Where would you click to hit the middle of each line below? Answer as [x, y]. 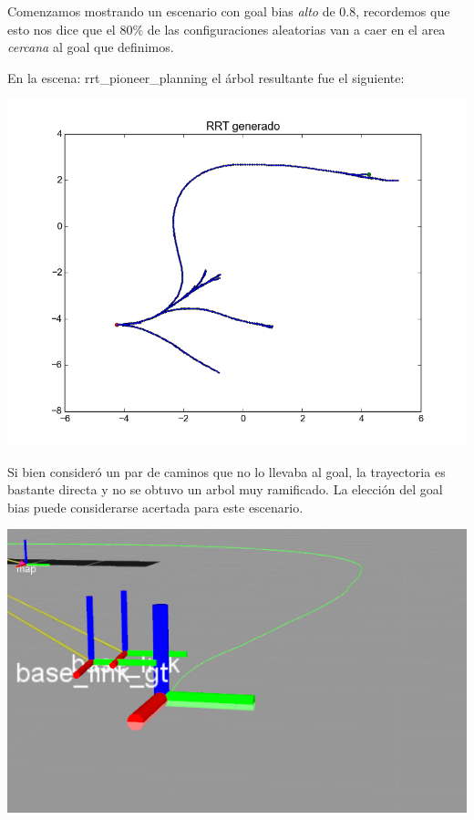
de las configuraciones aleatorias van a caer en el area [296, 29]
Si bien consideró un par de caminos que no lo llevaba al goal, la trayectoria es [227, 471]
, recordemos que [403, 11]
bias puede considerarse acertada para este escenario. [155, 507]
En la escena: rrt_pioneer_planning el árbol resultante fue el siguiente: [206, 77]
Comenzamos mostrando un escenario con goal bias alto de [171, 11]
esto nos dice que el [62, 29]
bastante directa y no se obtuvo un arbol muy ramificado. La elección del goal [225, 489]
